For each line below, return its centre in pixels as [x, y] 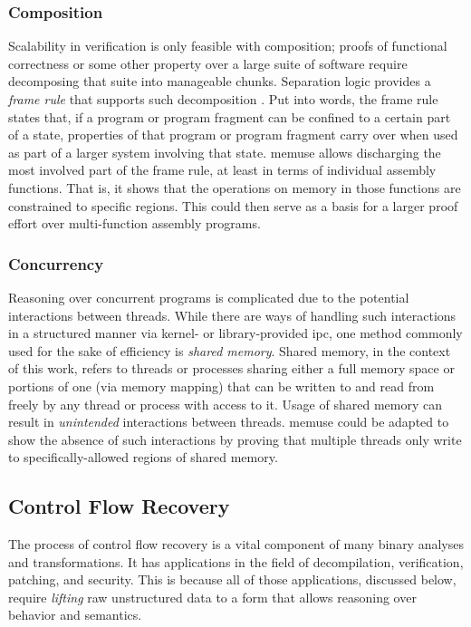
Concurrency [56, 263]
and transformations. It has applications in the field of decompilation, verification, [236, 561]
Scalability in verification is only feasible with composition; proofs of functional [228, 46]
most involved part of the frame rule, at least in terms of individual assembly [222, 170]
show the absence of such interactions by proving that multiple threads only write [235, 439]
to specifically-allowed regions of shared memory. [143, 457]
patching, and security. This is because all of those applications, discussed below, [232, 579]
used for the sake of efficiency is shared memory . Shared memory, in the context [230, 350]
